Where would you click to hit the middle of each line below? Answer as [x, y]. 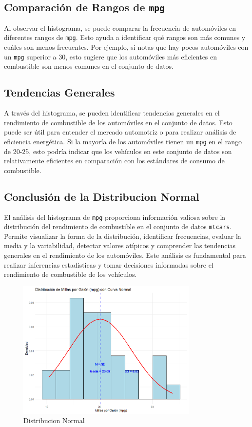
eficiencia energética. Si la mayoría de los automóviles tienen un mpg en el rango [123, 141]
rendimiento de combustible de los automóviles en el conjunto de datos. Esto [118, 122]
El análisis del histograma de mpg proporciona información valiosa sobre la [115, 217]
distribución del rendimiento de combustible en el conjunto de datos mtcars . [118, 226]
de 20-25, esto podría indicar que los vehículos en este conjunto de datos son [118, 151]
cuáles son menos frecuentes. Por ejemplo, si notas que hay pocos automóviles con [126, 47]
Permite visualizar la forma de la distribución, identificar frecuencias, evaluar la [123, 236]
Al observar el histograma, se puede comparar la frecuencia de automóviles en [120, 28]
